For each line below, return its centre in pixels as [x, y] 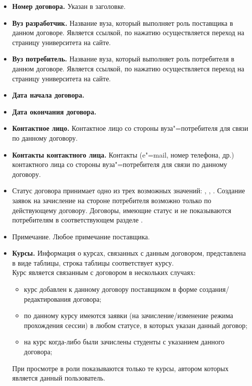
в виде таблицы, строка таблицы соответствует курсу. [93, 262]
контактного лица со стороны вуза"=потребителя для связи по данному [120, 164]
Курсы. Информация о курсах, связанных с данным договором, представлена [129, 253]
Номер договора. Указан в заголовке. [69, 6]
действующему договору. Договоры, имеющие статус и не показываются [122, 210]
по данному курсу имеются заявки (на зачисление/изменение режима [128, 315]
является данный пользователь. [59, 378]
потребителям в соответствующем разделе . [77, 220]
